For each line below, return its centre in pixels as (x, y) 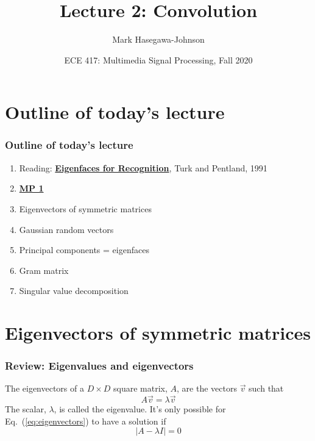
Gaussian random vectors (66, 229)
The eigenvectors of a (44, 388)
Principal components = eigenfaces (84, 250)
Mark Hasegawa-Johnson (158, 39)
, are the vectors (207, 388)
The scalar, (26, 409)
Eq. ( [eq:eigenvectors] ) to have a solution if (86, 421)
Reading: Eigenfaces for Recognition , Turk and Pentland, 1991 (143, 167)
